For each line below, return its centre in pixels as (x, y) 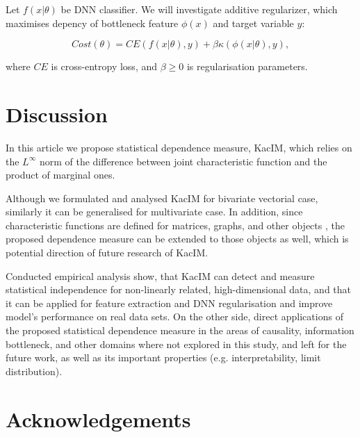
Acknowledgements (98, 419)
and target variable (253, 23)
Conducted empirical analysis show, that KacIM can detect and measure (160, 275)
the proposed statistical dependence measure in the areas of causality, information (180, 330)
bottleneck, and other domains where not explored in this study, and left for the (176, 344)
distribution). (34, 371)
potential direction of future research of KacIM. (107, 253)
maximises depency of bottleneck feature (92, 23)
